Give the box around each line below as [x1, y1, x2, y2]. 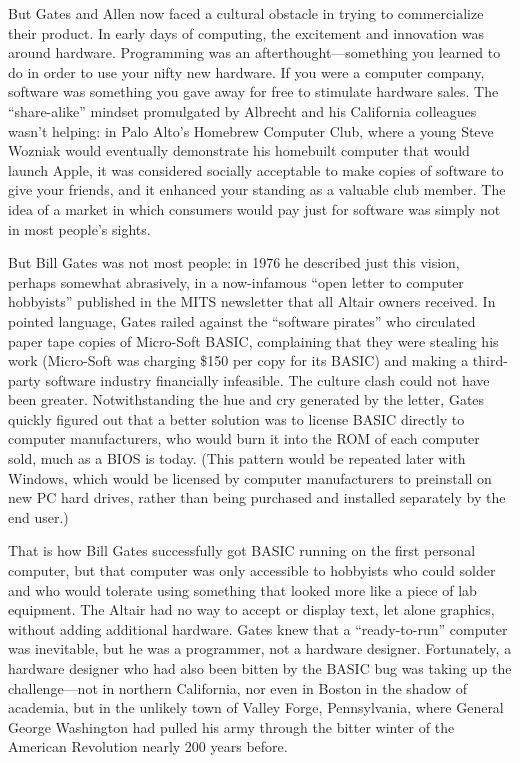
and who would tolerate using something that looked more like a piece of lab [8, 579, 477, 600]
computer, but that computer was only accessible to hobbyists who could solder [8, 560, 496, 581]
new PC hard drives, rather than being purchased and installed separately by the [8, 487, 506, 508]
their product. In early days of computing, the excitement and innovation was [8, 22, 484, 43]
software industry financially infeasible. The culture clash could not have [45, 369, 490, 390]
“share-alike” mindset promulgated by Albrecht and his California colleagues [8, 100, 477, 121]
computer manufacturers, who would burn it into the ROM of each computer [8, 428, 480, 449]
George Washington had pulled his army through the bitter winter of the [8, 716, 455, 737]
